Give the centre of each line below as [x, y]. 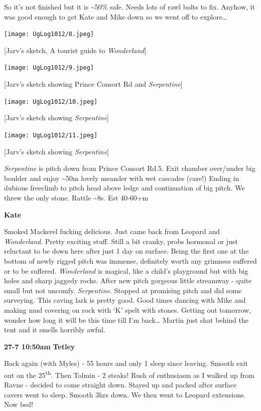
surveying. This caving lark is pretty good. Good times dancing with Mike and [125, 300]
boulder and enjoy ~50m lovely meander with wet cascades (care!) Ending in [122, 178]
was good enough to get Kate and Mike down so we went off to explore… [116, 16]
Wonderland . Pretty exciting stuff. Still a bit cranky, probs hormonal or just [121, 241]
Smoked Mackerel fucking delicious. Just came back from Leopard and [112, 231]
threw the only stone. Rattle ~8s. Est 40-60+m [76, 197]
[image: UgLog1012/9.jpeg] [49, 68]
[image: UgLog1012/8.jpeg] [49, 34]
